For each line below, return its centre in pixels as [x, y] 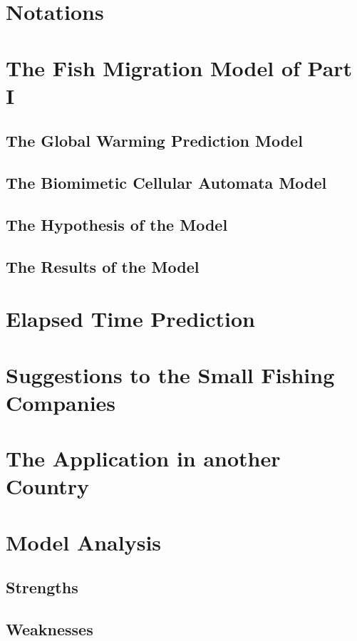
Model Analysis [84, 542]
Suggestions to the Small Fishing [170, 374]
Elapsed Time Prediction [130, 319]
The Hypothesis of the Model [117, 224]
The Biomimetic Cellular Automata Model [166, 183]
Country [48, 486]
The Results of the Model [103, 266]
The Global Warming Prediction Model [154, 141]
